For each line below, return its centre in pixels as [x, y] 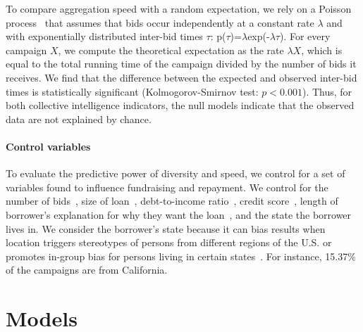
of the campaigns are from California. [87, 270]
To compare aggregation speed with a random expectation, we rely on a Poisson [179, 8]
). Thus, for [327, 91]
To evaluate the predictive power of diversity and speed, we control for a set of [176, 173]
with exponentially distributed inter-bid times [104, 36]
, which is [322, 50]
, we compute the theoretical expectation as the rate [171, 50]
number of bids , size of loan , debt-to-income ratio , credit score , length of [172, 201]
